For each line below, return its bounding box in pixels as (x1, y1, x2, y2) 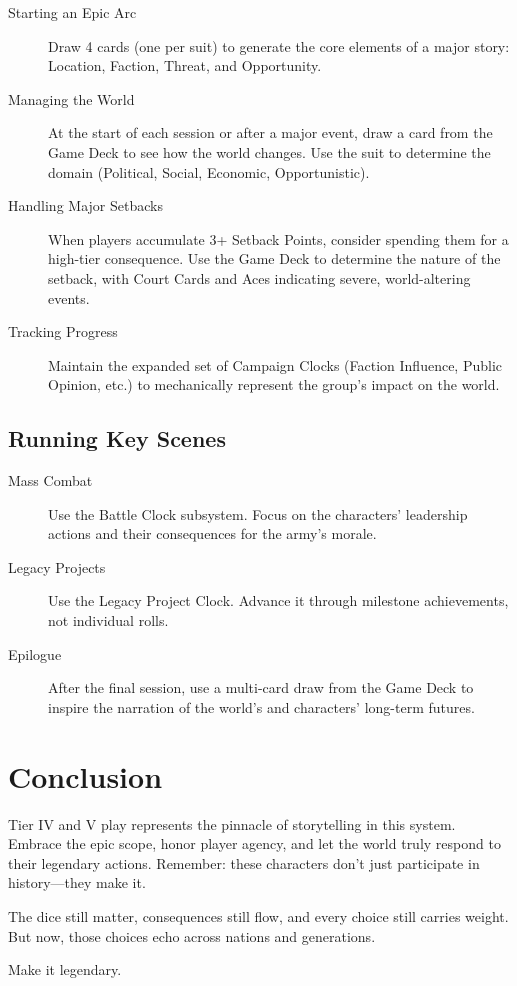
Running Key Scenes (8, 423, 226, 454)
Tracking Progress (8, 321, 118, 342)
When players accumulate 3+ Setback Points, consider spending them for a (48, 228, 509, 249)
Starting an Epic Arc (8, 2, 137, 22)
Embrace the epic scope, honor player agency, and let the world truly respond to (8, 833, 501, 854)
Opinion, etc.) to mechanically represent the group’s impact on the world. (48, 374, 500, 395)
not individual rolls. (48, 610, 169, 631)
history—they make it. (8, 872, 146, 893)
